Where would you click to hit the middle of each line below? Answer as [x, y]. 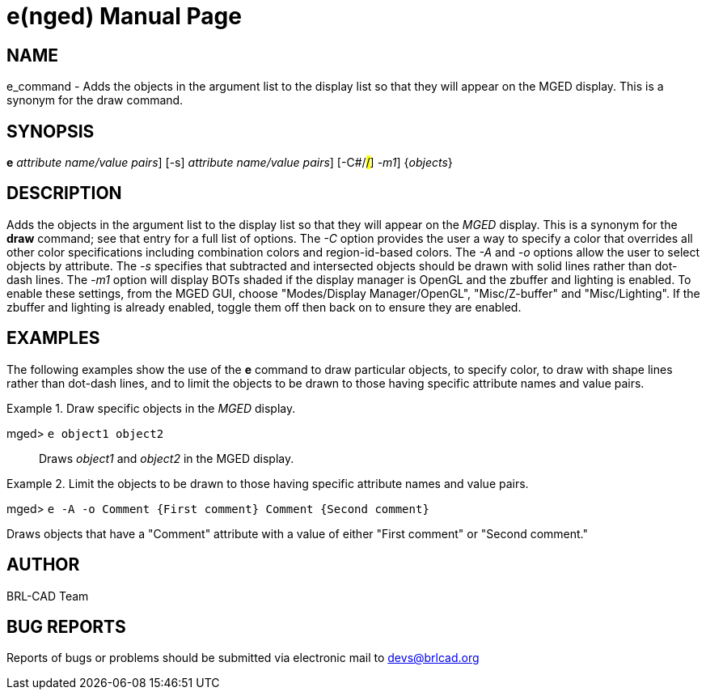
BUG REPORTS [66, 626]
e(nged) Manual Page [124, 16]
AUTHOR [43, 565]
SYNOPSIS [51, 131]
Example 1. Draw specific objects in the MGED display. [151, 408]
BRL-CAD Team [48, 596]
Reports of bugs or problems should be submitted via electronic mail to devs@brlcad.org [243, 658]
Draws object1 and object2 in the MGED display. [167, 458]
